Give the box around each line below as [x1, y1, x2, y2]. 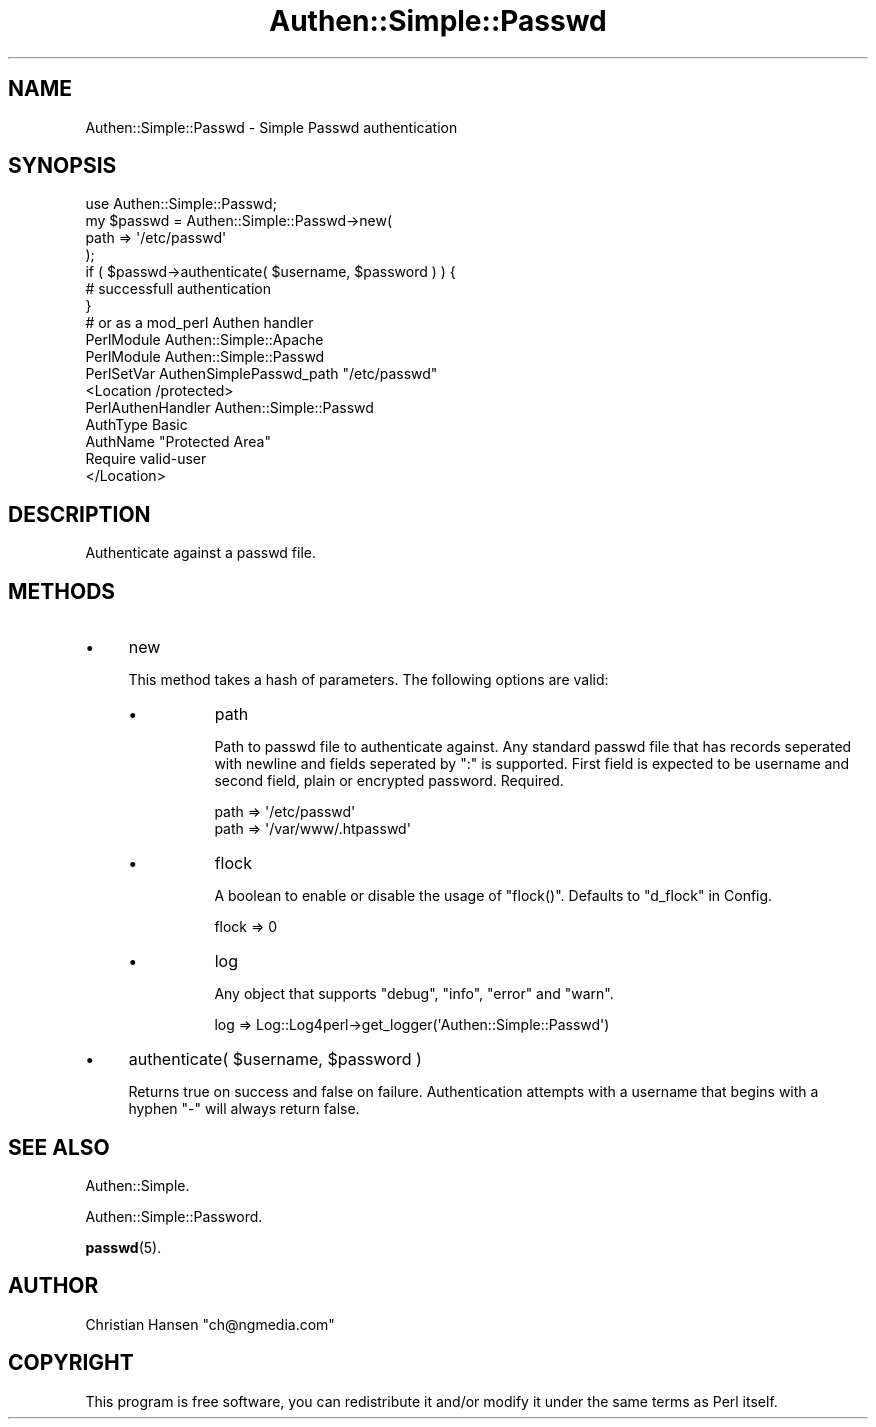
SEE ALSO [8, 1134, 110, 1160]
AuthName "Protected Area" [85, 433, 271, 451]
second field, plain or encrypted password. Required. [214, 772, 564, 790]
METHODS [8, 578, 116, 604]
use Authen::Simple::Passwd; [85, 195, 277, 213]
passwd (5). [85, 1238, 162, 1256]
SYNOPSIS [8, 153, 117, 179]
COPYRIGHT [8, 1350, 134, 1376]
